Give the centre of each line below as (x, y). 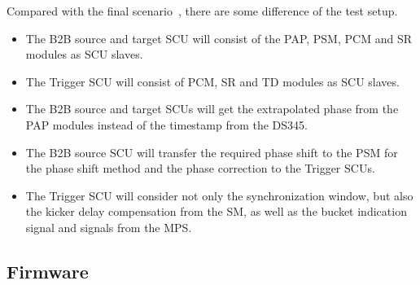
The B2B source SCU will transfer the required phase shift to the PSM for (212, 152)
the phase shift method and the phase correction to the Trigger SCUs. (200, 168)
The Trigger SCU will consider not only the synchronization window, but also (219, 195)
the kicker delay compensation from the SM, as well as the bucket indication (216, 211)
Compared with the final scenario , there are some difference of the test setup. (202, 11)
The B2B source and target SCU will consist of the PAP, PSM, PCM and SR (219, 38)
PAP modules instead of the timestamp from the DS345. (166, 124)
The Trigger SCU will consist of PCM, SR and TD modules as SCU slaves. (212, 81)
